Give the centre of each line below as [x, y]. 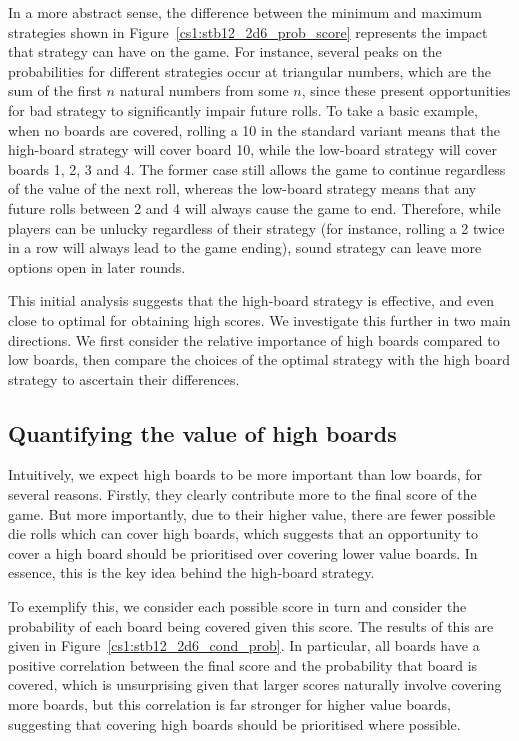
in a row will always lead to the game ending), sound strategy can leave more [245, 247]
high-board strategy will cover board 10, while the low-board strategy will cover [252, 149]
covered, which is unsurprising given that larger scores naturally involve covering [255, 684]
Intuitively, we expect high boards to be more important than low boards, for [245, 474]
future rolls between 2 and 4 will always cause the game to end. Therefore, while [254, 207]
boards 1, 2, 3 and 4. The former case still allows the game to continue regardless [257, 168]
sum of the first [55, 90]
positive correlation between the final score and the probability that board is [243, 664]
